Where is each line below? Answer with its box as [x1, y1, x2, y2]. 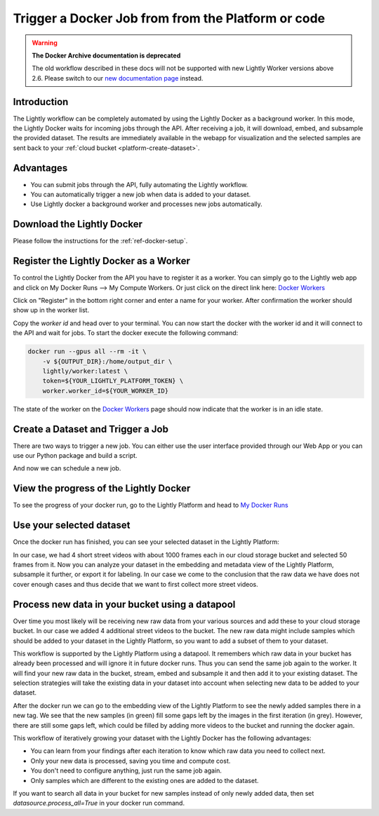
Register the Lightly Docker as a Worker [13, 255, 191, 267]
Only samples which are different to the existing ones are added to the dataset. [30, 776, 259, 784]
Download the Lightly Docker [13, 218, 143, 231]
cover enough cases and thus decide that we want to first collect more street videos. [13, 580, 259, 588]
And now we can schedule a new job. [13, 464, 121, 472]
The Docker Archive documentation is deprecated [32, 51, 181, 60]
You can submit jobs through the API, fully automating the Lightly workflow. [30, 180, 248, 189]
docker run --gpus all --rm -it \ [27, 348, 147, 355]
